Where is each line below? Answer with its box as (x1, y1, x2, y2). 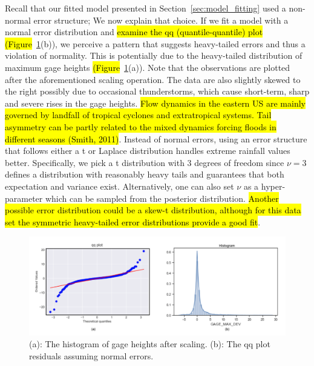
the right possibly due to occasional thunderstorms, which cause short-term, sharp (5, 85, 310, 98)
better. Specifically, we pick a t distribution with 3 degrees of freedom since (5, 156, 284, 168)
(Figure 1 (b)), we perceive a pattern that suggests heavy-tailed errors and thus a (5, 37, 306, 50)
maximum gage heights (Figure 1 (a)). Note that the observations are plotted (5, 61, 290, 73)
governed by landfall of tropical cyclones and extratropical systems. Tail (5, 108, 272, 121)
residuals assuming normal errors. (29, 350, 154, 362)
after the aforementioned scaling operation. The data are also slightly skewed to (5, 73, 301, 85)
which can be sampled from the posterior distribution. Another (45, 191, 279, 204)
